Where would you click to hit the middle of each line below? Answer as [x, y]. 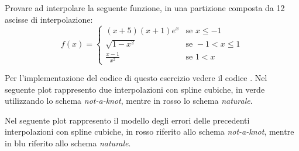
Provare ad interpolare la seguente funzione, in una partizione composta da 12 [145, 8]
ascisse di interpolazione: [49, 19]
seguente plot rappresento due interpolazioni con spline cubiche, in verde [135, 89]
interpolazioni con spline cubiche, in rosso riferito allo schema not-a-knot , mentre [149, 131]
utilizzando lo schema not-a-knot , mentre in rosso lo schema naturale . [129, 101]
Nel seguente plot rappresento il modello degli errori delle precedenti [127, 120]
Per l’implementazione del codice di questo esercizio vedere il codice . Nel [136, 78]
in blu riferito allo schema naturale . [68, 143]
